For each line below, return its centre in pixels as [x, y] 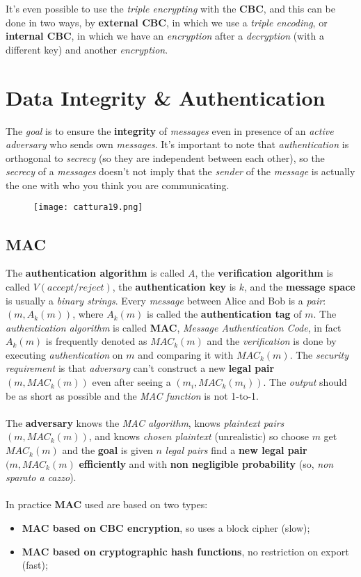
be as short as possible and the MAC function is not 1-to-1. [132, 395]
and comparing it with [186, 354]
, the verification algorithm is [264, 273]
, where [88, 314]
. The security [319, 354]
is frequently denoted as [96, 341]
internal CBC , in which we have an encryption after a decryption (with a [165, 36]
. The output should [305, 382]
